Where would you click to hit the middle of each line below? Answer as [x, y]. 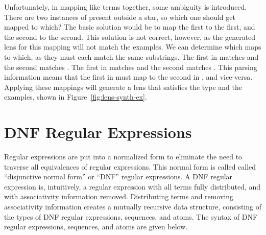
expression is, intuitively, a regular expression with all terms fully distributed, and [132, 186]
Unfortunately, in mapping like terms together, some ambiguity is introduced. [126, 7]
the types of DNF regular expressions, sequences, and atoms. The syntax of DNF [131, 216]
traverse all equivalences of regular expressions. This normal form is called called [130, 166]
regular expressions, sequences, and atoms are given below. [96, 227]
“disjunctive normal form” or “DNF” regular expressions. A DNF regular [118, 177]
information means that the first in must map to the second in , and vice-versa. [128, 77]
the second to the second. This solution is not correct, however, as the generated [130, 37]
